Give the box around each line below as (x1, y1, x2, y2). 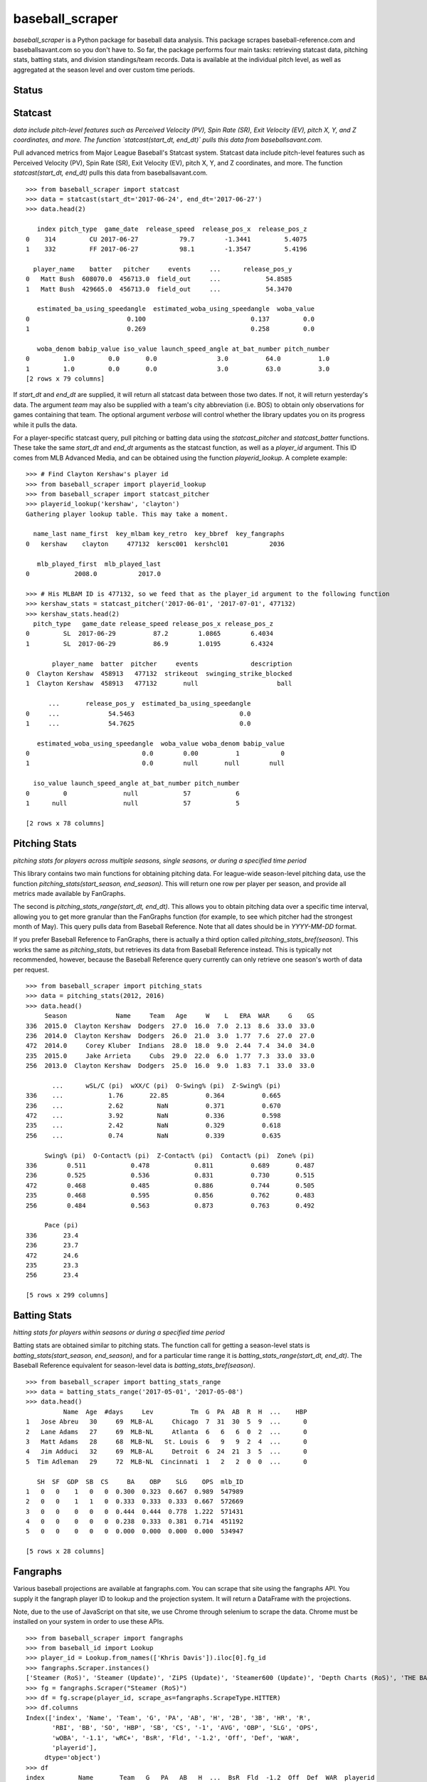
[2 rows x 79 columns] (26, 375, 105, 383)
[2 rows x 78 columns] (26, 819, 105, 827)
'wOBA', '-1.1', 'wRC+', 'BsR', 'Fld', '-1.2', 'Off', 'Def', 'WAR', (52, 1734, 300, 1742)
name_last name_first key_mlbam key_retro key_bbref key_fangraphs (33, 530, 285, 538)
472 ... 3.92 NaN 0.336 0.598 (26, 1112, 281, 1120)
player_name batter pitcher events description (52, 659, 292, 668)
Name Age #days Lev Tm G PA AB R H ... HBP (63, 1408, 307, 1416)
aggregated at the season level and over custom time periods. (13, 65, 195, 74)
